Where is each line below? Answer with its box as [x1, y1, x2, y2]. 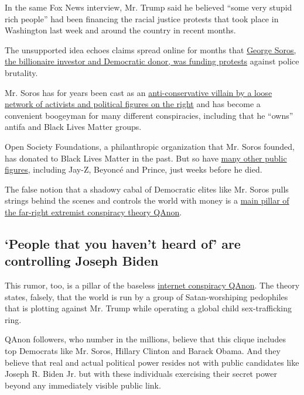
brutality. [5, 66, 38, 78]
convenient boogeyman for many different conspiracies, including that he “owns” [5, 109, 293, 121]
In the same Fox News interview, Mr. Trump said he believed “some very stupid [5, 1, 292, 13]
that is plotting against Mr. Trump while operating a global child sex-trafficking [5, 302, 292, 314]
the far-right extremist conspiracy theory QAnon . [5, 205, 182, 218]
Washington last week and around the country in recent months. [5, 24, 236, 36]
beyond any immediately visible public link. [5, 379, 161, 391]
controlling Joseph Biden [5, 252, 159, 270]
